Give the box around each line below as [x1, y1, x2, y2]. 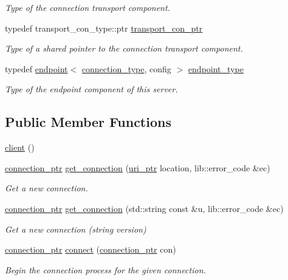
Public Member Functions [5, 112, 171, 131]
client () [5, 141, 35, 154]
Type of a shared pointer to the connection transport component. [5, 42, 243, 55]
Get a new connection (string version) [5, 222, 146, 235]
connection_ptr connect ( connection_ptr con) [5, 243, 176, 256]
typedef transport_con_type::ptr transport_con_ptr [5, 21, 203, 34]
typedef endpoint [5, 62, 68, 75]
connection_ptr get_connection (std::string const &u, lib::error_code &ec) [5, 202, 284, 214]
